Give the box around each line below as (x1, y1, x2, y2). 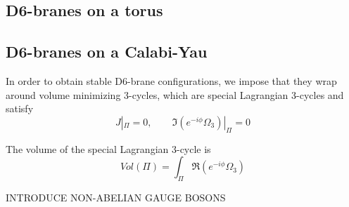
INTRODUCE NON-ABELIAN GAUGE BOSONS (6, 189, 226, 204)
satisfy (6, 101, 34, 116)
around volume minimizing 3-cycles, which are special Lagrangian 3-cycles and (6, 87, 344, 102)
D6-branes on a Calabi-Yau (6, 41, 208, 62)
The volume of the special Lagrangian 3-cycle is (6, 141, 211, 156)
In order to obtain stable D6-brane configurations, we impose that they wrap (6, 73, 337, 88)
